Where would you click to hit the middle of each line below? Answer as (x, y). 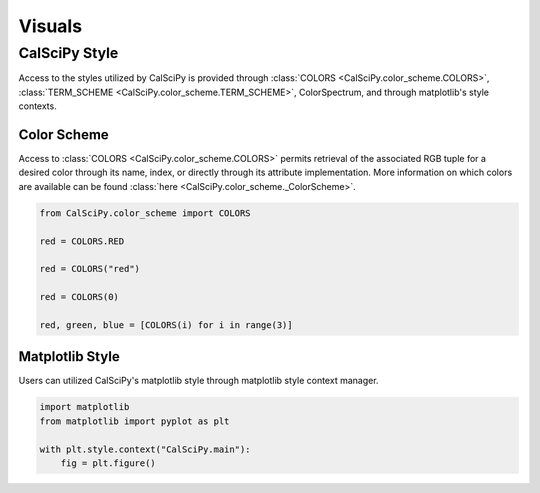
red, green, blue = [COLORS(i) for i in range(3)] (166, 324)
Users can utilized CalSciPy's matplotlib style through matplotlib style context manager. (198, 381)
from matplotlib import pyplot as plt (134, 421)
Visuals (50, 26)
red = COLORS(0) (79, 297)
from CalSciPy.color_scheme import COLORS (145, 213)
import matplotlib (84, 407)
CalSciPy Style (68, 53)
